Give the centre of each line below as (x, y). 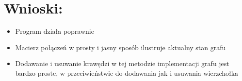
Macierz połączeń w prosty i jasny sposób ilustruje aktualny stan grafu (121, 47)
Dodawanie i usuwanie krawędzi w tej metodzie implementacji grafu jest (122, 63)
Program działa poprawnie (55, 31)
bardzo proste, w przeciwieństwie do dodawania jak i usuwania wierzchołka (127, 73)
